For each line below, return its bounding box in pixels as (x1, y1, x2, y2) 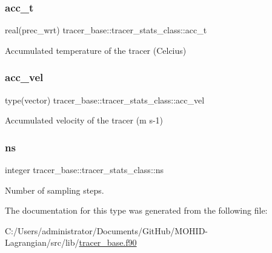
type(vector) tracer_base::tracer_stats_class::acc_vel (5, 93, 205, 106)
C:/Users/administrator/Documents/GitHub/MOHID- (5, 224, 208, 237)
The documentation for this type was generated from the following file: (5, 204, 268, 217)
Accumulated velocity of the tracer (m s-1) (5, 114, 164, 126)
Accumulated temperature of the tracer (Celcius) (5, 44, 187, 56)
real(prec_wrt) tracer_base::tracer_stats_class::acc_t (5, 24, 207, 36)
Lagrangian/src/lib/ (5, 236, 79, 249)
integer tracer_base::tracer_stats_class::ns (5, 163, 164, 176)
